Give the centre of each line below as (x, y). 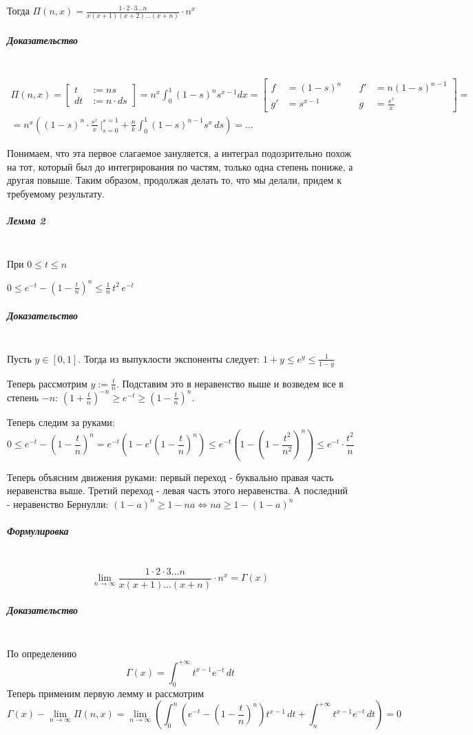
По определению (42, 653)
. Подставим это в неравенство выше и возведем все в (230, 383)
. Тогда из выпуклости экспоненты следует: (169, 358)
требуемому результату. (56, 193)
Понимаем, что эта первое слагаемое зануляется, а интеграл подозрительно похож (179, 153)
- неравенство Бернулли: (58, 503)
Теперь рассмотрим (47, 383)
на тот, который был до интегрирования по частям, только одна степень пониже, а (180, 166)
